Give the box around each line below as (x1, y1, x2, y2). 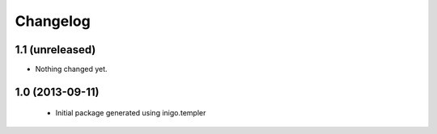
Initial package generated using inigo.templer (55, 108, 206, 118)
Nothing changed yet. (35, 65, 108, 74)
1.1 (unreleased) (15, 43, 96, 57)
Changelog (15, 12, 91, 30)
